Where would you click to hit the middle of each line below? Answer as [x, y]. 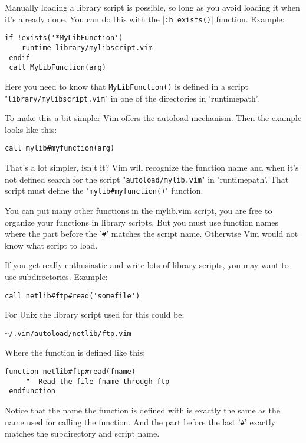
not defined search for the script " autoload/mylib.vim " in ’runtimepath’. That [147, 179]
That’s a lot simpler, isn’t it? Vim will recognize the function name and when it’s [152, 167]
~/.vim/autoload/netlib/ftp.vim [68, 333]
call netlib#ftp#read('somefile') [73, 296]
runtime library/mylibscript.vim [87, 48]
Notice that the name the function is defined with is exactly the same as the [142, 410]
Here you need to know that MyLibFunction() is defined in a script [126, 86]
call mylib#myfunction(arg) [60, 149]
